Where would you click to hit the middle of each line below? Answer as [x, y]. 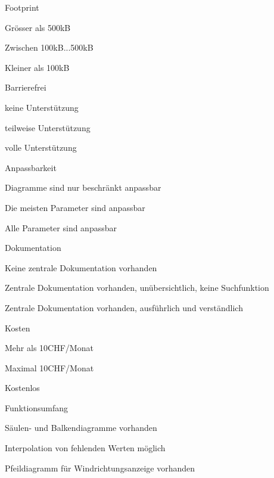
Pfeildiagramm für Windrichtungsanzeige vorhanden [100, 468]
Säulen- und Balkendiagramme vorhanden [81, 428]
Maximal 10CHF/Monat [49, 367]
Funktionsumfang [37, 407]
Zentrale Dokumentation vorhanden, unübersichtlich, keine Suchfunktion [137, 288]
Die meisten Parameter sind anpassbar [75, 207]
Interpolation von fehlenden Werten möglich [85, 448]
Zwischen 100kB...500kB [49, 47]
